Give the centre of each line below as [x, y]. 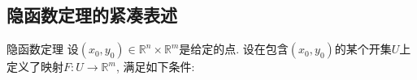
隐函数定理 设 [43, 49]
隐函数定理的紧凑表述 [92, 15]
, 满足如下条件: [155, 67]
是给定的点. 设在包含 [234, 49]
